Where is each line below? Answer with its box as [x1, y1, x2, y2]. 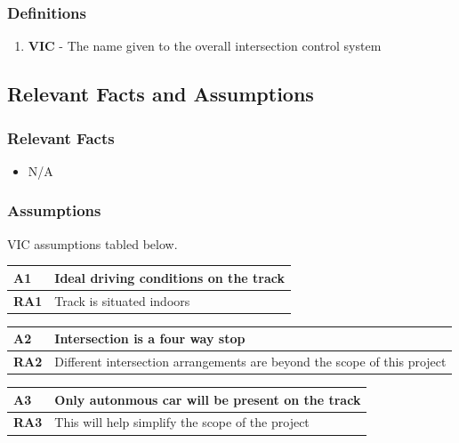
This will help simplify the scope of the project [54, 413, 310, 431]
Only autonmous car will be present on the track [54, 390, 361, 408]
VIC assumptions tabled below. [7, 234, 178, 253]
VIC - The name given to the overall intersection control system [28, 36, 382, 55]
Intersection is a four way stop [54, 329, 246, 348]
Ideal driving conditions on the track [54, 268, 285, 286]
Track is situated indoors [54, 291, 190, 310]
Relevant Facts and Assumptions [7, 80, 314, 108]
